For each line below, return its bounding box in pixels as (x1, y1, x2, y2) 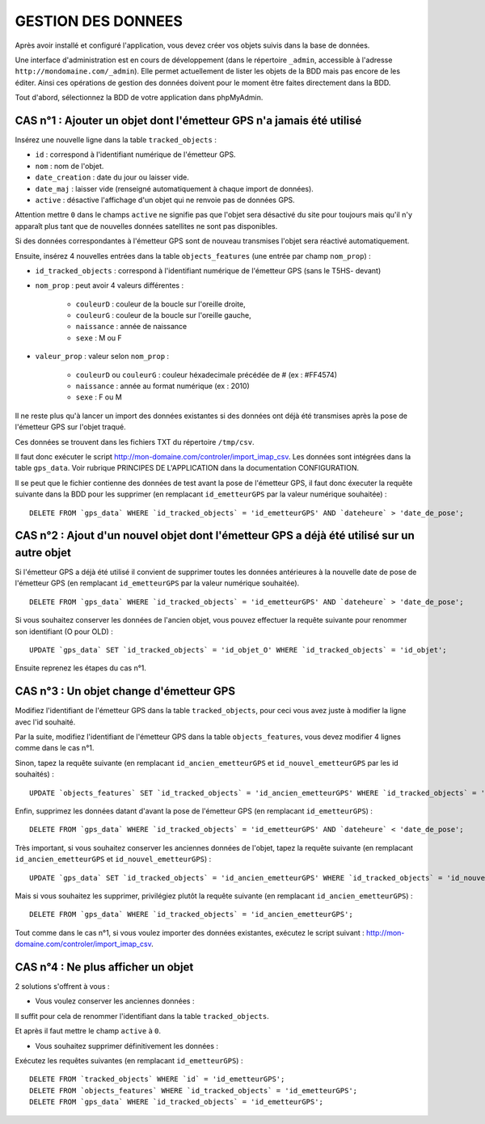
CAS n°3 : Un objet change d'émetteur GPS (15, 684, 236, 699)
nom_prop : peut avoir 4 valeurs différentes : (35, 281, 184, 290)
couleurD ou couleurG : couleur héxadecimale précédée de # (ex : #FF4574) (75, 370, 338, 379)
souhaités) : (15, 769, 54, 780)
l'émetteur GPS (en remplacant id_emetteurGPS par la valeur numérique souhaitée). (15, 578, 300, 588)
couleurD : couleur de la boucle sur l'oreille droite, (75, 299, 246, 309)
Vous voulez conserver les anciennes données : (35, 996, 195, 1006)
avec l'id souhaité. (15, 716, 76, 727)
